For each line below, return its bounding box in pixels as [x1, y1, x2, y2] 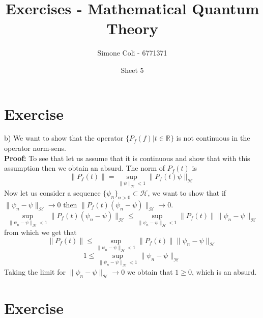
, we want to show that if [148, 187, 226, 198]
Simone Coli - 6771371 [97, 47, 167, 58]
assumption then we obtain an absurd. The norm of [4, 163, 165, 173]
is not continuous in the [176, 132, 250, 143]
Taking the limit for [4, 266, 66, 277]
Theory [106, 18, 158, 39]
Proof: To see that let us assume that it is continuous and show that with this [4, 152, 250, 163]
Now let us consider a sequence [4, 187, 101, 198]
